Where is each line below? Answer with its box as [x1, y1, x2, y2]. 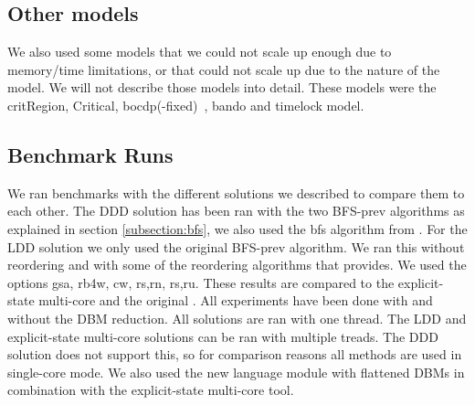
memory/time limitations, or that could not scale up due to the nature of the [7, 59, 440, 79]
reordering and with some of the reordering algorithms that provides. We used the [7, 255, 467, 274]
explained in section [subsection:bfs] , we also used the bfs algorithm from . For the [7, 218, 468, 238]
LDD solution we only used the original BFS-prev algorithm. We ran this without [7, 237, 465, 256]
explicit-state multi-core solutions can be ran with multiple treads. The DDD [7, 326, 438, 346]
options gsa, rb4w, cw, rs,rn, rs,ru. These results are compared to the [7, 272, 395, 292]
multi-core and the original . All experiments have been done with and [38, 291, 433, 310]
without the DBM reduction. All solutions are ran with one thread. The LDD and [7, 308, 467, 327]
